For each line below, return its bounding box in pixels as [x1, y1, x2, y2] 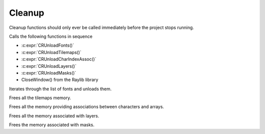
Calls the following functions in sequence [9, 33, 93, 39]
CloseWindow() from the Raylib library [21, 77, 99, 83]
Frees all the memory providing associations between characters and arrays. [9, 104, 164, 110]
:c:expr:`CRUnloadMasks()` [21, 70, 76, 76]
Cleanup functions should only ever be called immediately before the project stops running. [9, 25, 194, 30]
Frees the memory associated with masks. [9, 122, 95, 128]
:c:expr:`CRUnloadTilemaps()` [21, 49, 82, 55]
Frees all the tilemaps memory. [9, 95, 71, 101]
